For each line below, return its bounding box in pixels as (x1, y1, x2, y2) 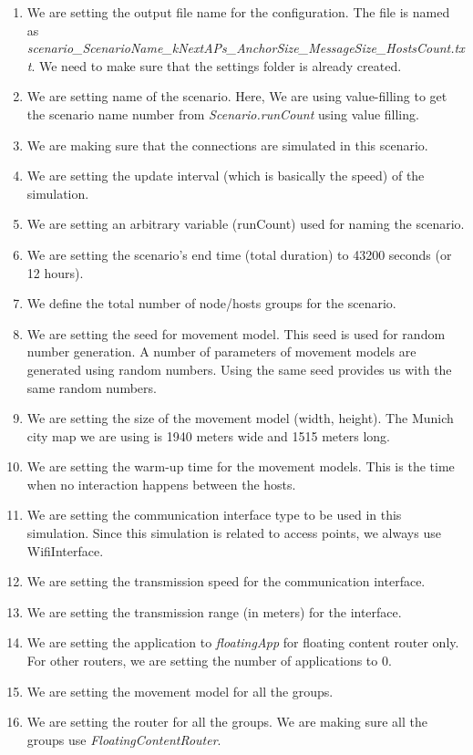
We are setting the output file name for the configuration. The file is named (26, 3, 450, 21)
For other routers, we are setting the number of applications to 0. (26, 651, 392, 670)
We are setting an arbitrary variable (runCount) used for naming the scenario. (26, 214, 465, 233)
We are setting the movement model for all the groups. (26, 681, 334, 700)
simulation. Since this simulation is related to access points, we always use (26, 523, 441, 543)
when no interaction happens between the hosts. (26, 474, 296, 493)
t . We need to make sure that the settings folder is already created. (26, 56, 402, 75)
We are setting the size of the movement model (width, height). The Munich (26, 409, 454, 428)
